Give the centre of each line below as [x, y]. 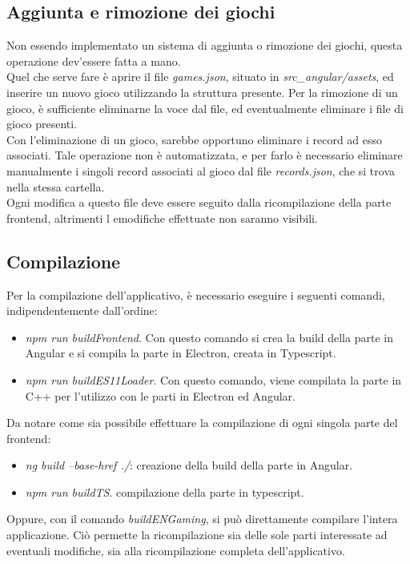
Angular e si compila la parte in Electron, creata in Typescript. [181, 353]
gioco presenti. [42, 124]
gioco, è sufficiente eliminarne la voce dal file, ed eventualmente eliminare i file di [205, 108]
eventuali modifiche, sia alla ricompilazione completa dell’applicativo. [176, 550]
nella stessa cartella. [56, 186]
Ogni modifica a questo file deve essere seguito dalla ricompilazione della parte [199, 202]
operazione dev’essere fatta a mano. [94, 60]
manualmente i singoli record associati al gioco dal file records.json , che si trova [201, 170]
